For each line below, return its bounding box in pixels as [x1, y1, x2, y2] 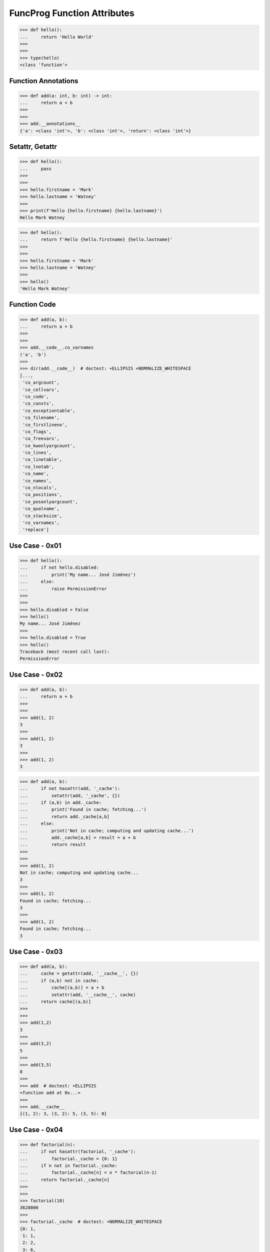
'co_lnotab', [22, 464, 54, 469]
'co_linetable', [22, 457, 62, 463]
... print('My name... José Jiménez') [19, 571, 136, 577]
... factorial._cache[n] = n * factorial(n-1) [19, 1170, 157, 1175]
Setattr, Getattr [9, 143, 57, 151]
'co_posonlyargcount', [22, 499, 78, 504]
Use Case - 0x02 [9, 670, 63, 679]
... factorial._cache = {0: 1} [19, 1156, 117, 1161]
